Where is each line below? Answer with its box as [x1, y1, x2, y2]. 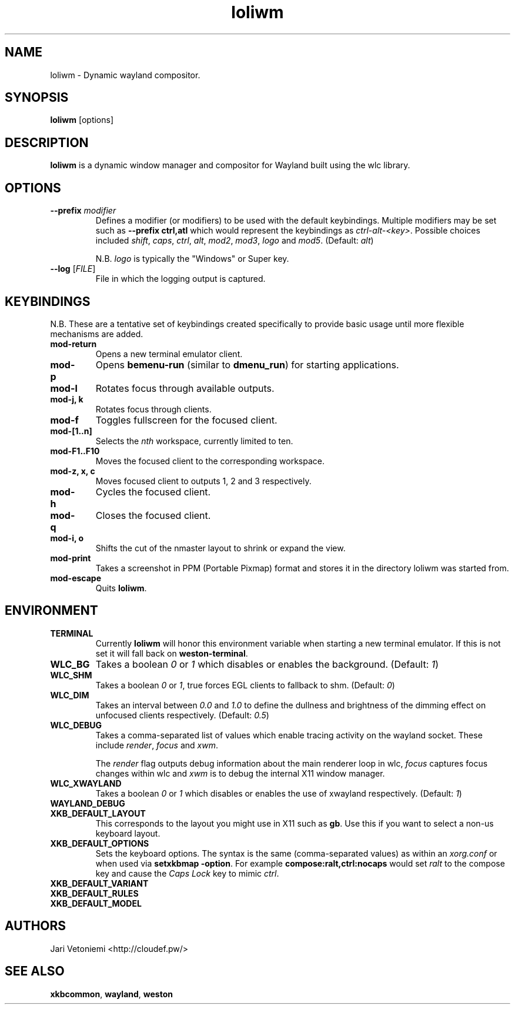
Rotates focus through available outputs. [95, 382, 275, 394]
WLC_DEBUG [50, 720, 102, 730]
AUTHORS [5, 918, 66, 934]
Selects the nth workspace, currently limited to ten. [95, 435, 293, 446]
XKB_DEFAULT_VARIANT [50, 878, 149, 888]
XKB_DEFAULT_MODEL [50, 898, 142, 908]
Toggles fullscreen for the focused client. [95, 414, 277, 426]
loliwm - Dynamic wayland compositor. [50, 69, 200, 80]
